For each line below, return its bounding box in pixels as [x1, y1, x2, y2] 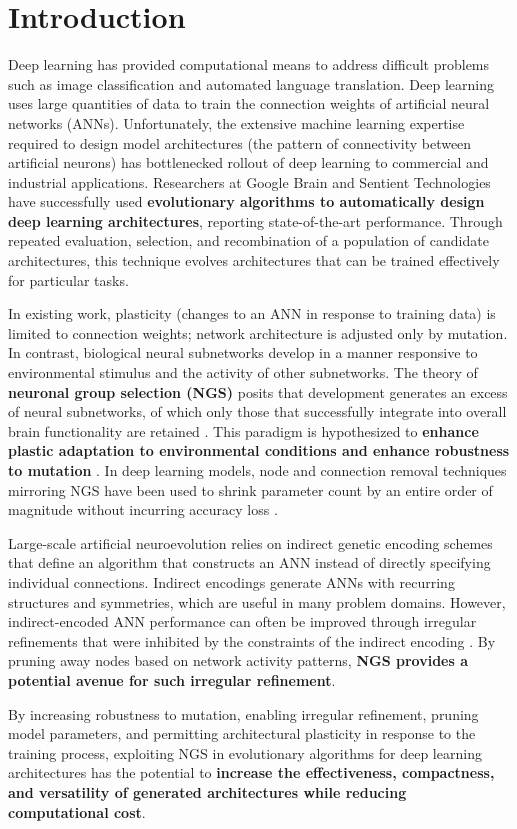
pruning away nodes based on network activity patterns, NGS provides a [8, 650, 469, 671]
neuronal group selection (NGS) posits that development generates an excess [8, 381, 508, 402]
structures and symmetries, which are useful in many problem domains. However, [8, 591, 506, 612]
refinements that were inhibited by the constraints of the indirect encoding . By [8, 630, 496, 651]
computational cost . [8, 801, 146, 822]
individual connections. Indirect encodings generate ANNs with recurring [8, 571, 455, 592]
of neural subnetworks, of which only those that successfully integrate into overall [8, 401, 507, 422]
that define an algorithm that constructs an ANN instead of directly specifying [8, 552, 491, 573]
